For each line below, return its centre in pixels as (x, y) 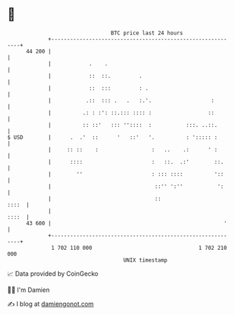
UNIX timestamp (145, 260)
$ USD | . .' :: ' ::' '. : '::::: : (112, 137)
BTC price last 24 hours (147, 33)
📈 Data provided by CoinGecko (53, 274)
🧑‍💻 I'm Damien (29, 290)
